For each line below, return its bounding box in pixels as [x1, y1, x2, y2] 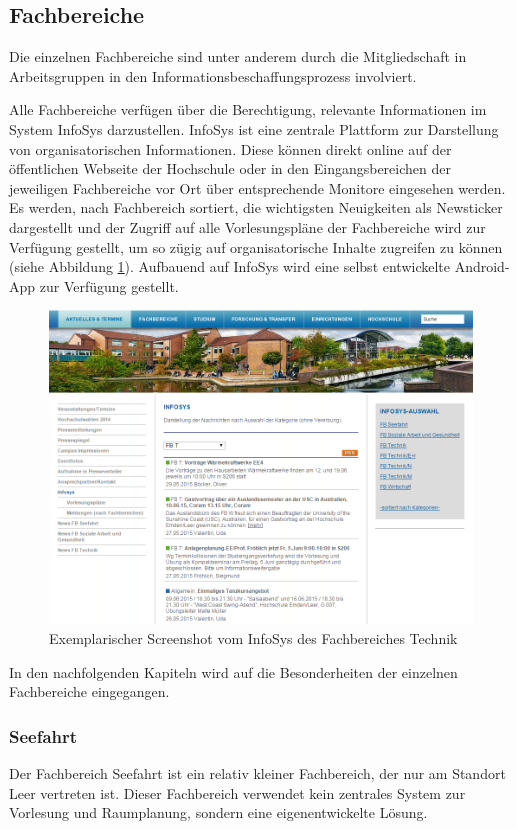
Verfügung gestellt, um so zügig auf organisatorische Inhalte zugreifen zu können [9, 236, 503, 257]
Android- [454, 256, 510, 277]
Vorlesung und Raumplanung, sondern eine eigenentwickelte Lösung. [9, 802, 428, 823]
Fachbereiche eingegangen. [9, 681, 170, 702]
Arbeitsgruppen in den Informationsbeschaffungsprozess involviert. [9, 65, 417, 86]
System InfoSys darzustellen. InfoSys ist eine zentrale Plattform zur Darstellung [9, 118, 499, 139]
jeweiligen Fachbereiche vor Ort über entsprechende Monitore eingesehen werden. [9, 177, 506, 198]
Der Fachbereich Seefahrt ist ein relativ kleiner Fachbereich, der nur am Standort [9, 763, 506, 784]
